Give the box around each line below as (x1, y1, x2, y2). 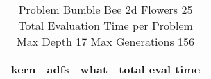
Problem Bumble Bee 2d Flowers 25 (18, 1, 193, 17)
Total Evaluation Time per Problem (18, 17, 193, 33)
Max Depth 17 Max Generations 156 (17, 33, 195, 49)
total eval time (119, 61, 201, 77)
